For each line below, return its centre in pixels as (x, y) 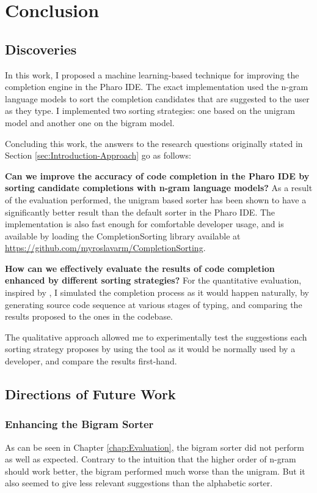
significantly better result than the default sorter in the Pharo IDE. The (140, 212)
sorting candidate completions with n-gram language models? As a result (159, 188)
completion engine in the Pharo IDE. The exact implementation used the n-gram (157, 87)
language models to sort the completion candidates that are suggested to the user (157, 98)
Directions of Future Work (90, 394)
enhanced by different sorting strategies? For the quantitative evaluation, (153, 280)
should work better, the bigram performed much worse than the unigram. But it (155, 471)
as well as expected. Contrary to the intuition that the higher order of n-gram (151, 459)
